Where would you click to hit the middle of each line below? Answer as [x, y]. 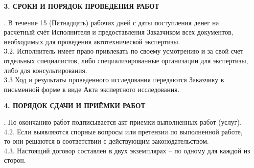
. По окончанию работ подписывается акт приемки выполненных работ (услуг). [123, 121]
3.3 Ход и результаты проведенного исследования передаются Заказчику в [114, 80]
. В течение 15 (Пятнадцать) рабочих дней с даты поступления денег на [112, 22]
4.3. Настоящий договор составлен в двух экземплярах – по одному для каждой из [127, 150]
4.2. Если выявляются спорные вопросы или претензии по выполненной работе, [123, 131]
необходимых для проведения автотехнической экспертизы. [92, 41]
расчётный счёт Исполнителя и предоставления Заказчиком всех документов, [119, 32]
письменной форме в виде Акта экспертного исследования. [92, 89]
